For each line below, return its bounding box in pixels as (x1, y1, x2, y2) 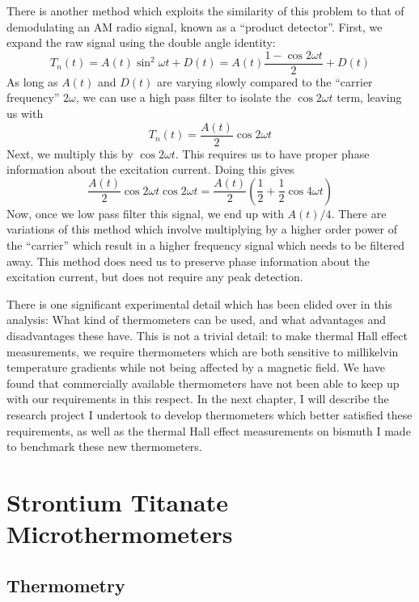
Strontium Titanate (6, 485, 228, 518)
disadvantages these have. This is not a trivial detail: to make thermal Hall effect (6, 327, 408, 344)
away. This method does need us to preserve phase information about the (6, 252, 370, 269)
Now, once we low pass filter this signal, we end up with (6, 204, 284, 221)
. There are (331, 204, 387, 221)
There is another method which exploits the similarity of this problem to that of (6, 2, 404, 19)
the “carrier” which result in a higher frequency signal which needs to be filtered (6, 237, 405, 254)
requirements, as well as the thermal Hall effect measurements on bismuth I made (6, 422, 411, 439)
